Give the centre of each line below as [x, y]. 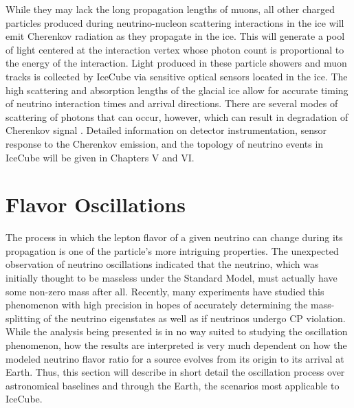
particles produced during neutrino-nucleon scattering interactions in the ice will [175, 22]
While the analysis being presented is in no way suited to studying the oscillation [177, 331]
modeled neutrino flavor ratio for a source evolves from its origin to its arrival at [175, 358]
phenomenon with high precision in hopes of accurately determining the [157, 305]
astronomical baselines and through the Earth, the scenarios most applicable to [173, 385]
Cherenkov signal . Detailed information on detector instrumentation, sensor [166, 130]
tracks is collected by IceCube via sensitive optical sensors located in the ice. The [177, 76]
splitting [23, 318]
